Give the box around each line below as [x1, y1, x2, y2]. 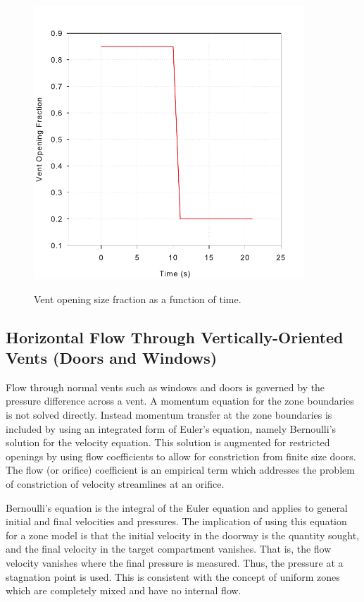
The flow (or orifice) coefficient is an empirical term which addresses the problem [6, 462, 355, 477]
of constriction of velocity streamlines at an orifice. [6, 476, 225, 491]
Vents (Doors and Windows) [6, 346, 218, 368]
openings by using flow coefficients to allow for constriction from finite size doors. [6, 448, 356, 463]
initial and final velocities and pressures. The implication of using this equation [6, 514, 347, 529]
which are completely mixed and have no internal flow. [6, 583, 241, 598]
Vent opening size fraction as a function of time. [34, 291, 241, 306]
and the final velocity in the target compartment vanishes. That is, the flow [6, 541, 332, 556]
